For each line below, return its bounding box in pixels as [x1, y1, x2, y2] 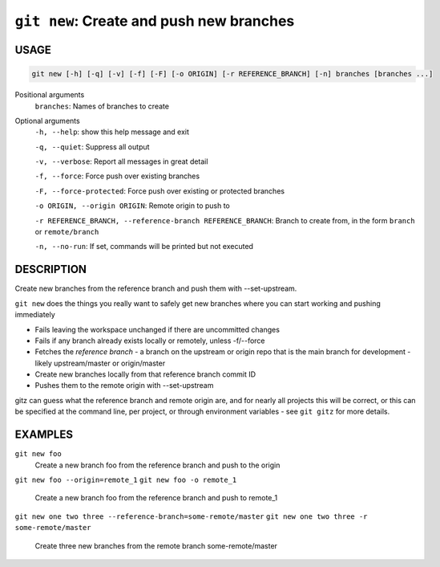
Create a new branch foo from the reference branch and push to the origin [34, 460, 281, 470]
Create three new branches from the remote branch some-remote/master [34, 540, 278, 550]
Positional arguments [14, 90, 85, 100]
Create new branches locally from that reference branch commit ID [34, 369, 256, 379]
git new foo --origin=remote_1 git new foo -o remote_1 [14, 475, 237, 484]
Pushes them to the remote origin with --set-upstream [34, 381, 214, 390]
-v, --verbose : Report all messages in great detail [34, 157, 208, 166]
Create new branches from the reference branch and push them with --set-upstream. [14, 283, 297, 293]
